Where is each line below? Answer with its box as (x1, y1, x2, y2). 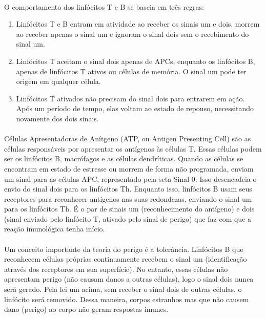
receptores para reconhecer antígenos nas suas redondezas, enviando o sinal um (4, 193, 252, 204)
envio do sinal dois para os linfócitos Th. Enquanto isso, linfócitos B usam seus (4, 183, 252, 194)
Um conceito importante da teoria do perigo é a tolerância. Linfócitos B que (4, 243, 243, 254)
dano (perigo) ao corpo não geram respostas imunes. (4, 304, 169, 314)
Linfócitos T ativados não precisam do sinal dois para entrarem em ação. (16, 93, 245, 103)
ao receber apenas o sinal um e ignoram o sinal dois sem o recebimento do (16, 28, 249, 39)
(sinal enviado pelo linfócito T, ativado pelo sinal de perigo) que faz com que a (4, 213, 252, 224)
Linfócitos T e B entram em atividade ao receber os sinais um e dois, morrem (16, 18, 260, 29)
